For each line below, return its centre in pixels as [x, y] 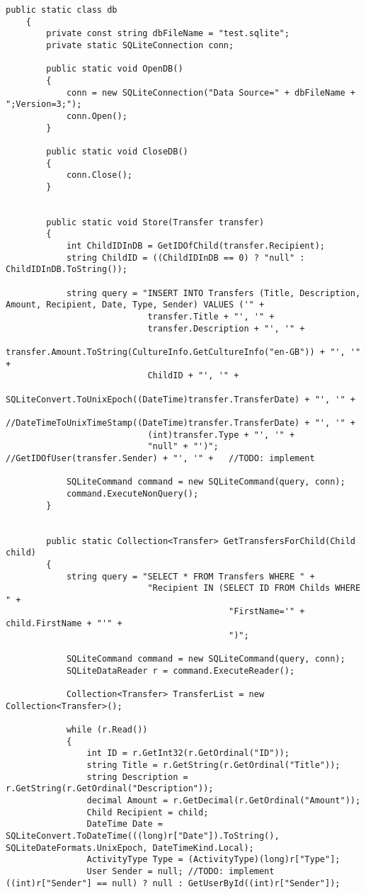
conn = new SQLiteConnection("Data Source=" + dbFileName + [211, 92]
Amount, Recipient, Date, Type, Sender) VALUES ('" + [135, 305]
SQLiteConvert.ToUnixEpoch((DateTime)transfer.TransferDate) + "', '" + [181, 399]
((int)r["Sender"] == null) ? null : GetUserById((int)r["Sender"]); [173, 883]
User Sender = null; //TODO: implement [181, 871]
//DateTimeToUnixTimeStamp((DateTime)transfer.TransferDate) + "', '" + [181, 423]
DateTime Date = [125, 824]
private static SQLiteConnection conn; [140, 45]
